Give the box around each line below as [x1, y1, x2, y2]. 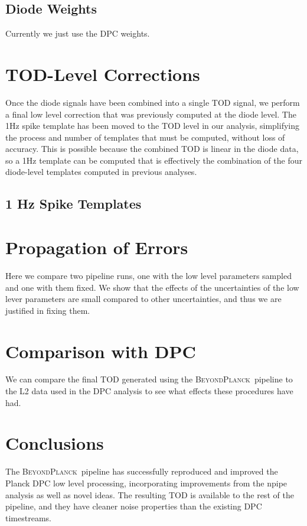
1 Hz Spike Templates [5, 194, 142, 213]
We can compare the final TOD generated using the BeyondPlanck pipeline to [5, 373, 293, 385]
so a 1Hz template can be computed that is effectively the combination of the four [5, 154, 302, 166]
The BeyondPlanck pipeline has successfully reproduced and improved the [5, 465, 278, 478]
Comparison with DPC [5, 339, 196, 363]
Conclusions [5, 431, 104, 455]
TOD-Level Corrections [5, 61, 200, 86]
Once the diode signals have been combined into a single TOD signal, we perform [5, 96, 300, 108]
